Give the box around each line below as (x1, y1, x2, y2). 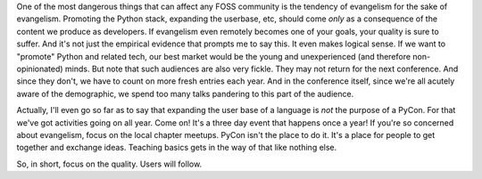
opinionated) (16, 63, 63, 74)
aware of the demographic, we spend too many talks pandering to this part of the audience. (16, 88, 354, 99)
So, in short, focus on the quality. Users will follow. (16, 159, 203, 169)
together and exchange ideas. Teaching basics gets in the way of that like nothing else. (16, 142, 337, 153)
